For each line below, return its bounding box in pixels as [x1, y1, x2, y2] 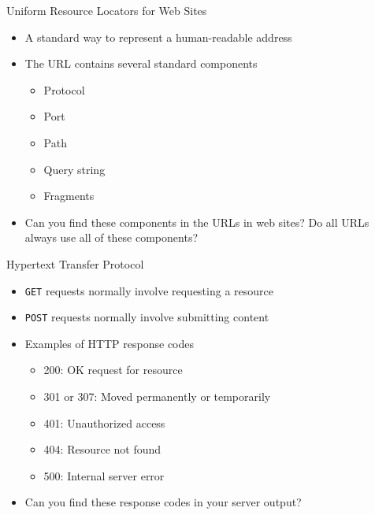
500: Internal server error [43, 467, 165, 484]
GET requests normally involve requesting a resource [24, 282, 273, 298]
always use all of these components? [24, 229, 199, 246]
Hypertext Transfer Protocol [6, 255, 144, 272]
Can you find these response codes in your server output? [24, 494, 302, 510]
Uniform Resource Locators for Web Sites [6, 2, 207, 18]
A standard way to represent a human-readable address [24, 28, 292, 45]
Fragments [43, 187, 95, 204]
